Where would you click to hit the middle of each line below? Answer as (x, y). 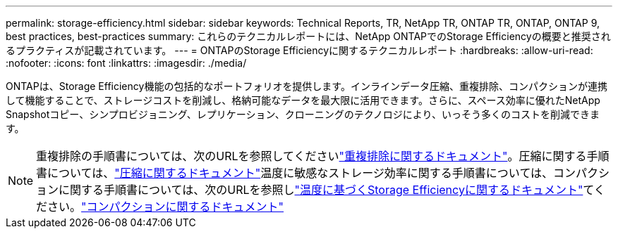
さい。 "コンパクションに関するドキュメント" (165, 207)
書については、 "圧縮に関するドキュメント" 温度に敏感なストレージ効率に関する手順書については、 (295, 173)
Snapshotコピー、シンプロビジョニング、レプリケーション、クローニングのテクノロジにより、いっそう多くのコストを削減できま (303, 114)
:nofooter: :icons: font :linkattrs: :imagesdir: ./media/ (126, 63)
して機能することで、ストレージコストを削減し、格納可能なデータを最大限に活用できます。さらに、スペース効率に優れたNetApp (303, 100)
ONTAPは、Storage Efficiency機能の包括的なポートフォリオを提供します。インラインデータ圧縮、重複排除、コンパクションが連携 (307, 86)
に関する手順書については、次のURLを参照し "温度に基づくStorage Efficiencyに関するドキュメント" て (326, 190)
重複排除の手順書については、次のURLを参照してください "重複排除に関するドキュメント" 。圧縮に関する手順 (323, 156)
